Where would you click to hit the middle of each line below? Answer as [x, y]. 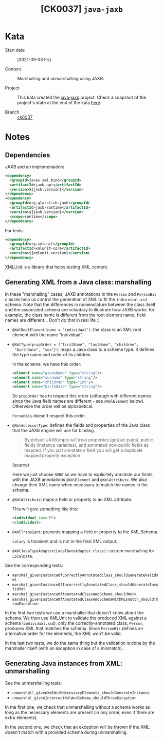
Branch [12, 112]
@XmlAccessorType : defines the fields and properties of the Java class [81, 425]
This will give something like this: [45, 509]
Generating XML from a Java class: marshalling [78, 282]
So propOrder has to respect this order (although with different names [82, 396]
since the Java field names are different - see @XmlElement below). [78, 401]
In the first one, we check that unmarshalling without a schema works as [78, 707]
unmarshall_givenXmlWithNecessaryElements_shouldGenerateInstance [81, 693]
